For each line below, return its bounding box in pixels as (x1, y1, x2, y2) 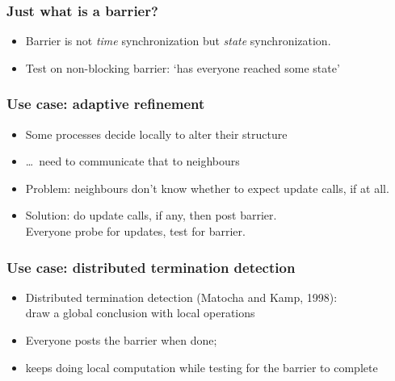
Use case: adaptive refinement (6, 94, 205, 114)
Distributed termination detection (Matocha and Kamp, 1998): (25, 288, 338, 305)
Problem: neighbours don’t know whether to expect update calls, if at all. (25, 179, 389, 196)
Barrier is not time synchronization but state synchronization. (25, 32, 331, 49)
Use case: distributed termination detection (6, 257, 296, 277)
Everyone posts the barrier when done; (25, 332, 217, 348)
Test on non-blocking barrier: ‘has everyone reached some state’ (25, 59, 340, 76)
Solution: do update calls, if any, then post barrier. (25, 207, 277, 224)
